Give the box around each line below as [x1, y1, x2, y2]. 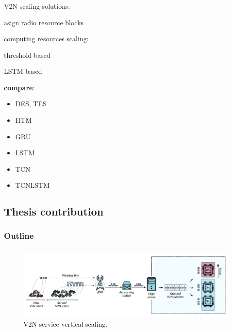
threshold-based [4, 50, 50, 60]
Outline [4, 229, 34, 241]
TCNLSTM [15, 180, 50, 190]
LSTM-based [4, 66, 42, 76]
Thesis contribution [4, 204, 104, 219]
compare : [4, 82, 35, 92]
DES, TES [15, 99, 47, 109]
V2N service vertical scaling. [23, 318, 108, 329]
